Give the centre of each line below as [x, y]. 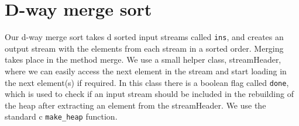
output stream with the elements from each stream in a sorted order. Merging [144, 48]
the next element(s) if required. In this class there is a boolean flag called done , [147, 82]
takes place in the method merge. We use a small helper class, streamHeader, [143, 60]
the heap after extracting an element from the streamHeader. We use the [135, 105]
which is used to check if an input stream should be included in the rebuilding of [149, 94]
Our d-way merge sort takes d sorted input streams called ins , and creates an [144, 37]
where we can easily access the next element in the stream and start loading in [146, 71]
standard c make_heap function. [61, 116]
